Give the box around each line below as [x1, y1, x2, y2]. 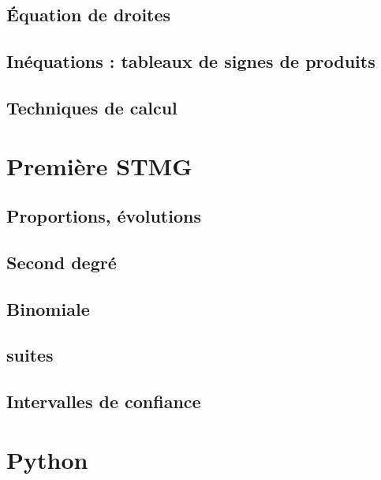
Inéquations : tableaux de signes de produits [6, 49, 375, 73]
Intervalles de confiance [6, 389, 201, 414]
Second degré [6, 249, 117, 274]
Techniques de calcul [6, 95, 177, 119]
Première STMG [6, 149, 192, 182]
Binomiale [6, 296, 90, 321]
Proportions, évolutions [6, 204, 201, 228]
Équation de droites [6, 2, 171, 27]
